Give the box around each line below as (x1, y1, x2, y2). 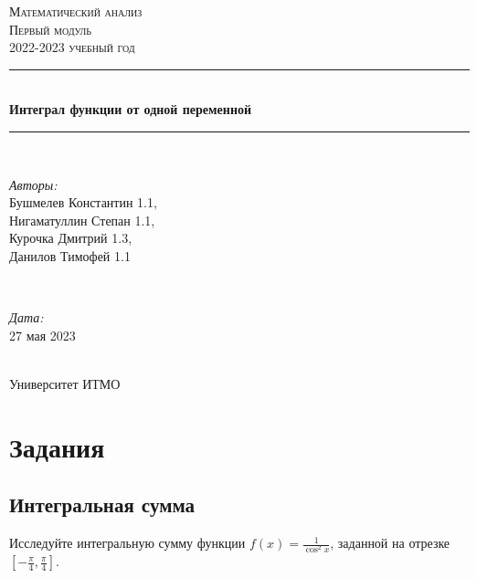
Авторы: (9, 174, 58, 194)
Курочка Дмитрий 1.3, (9, 228, 132, 247)
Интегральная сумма (9, 490, 196, 519)
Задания (9, 427, 105, 465)
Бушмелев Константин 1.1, (9, 193, 157, 212)
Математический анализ (9, 2, 143, 20)
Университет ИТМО (9, 373, 121, 393)
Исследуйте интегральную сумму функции (9, 533, 246, 552)
